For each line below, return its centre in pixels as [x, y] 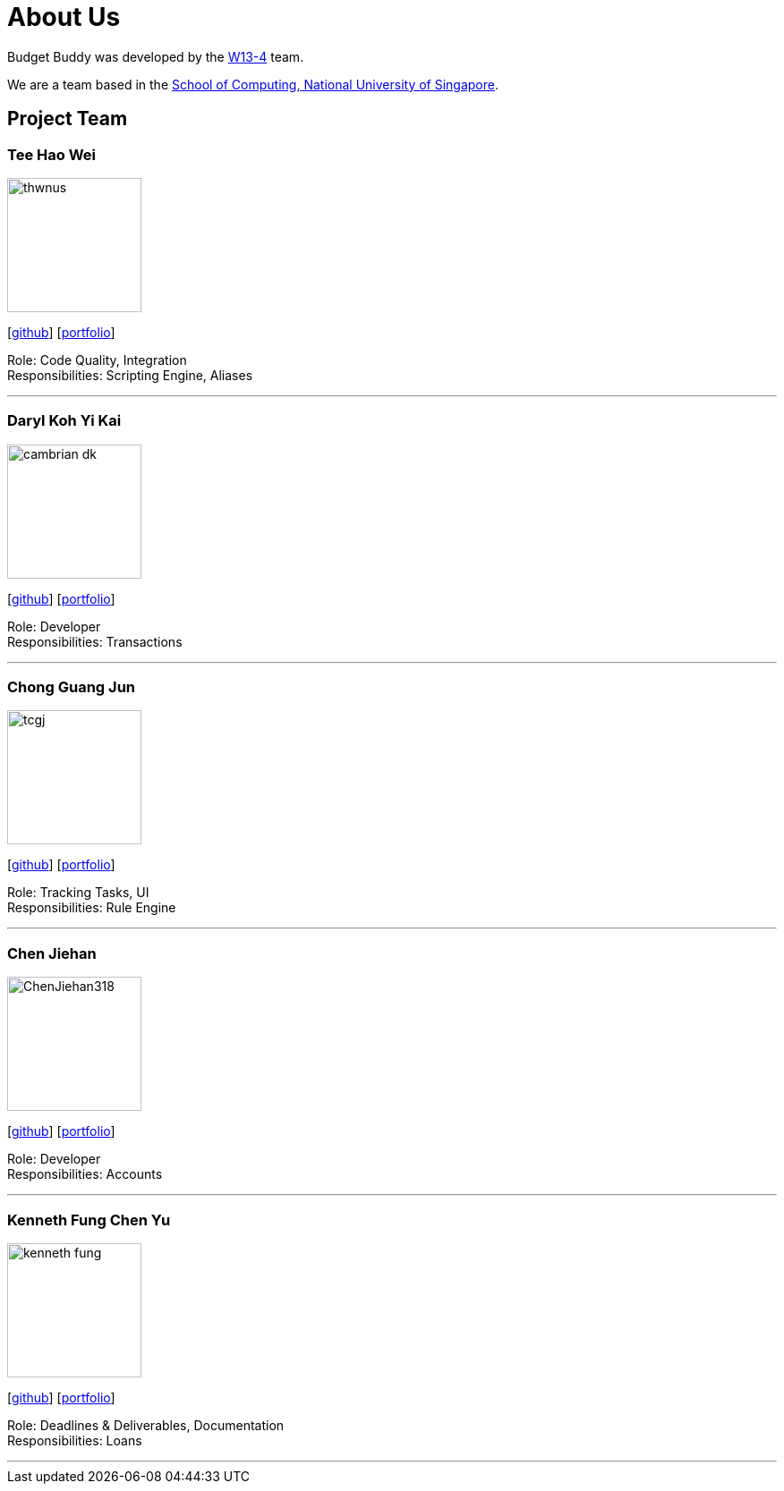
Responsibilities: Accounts [85, 1174]
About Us [64, 17]
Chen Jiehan [52, 953]
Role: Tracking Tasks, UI [78, 893]
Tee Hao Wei [51, 154]
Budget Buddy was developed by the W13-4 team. [156, 56]
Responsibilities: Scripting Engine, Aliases [130, 375]
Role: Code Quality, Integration [97, 360]
